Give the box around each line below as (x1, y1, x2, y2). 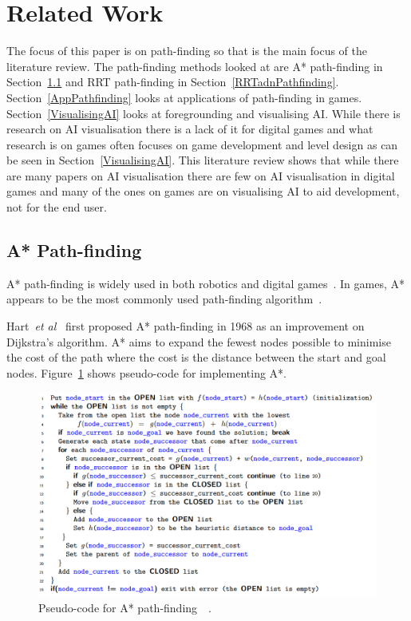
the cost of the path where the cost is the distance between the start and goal (6, 349, 386, 366)
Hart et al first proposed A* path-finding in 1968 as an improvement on (6, 318, 365, 334)
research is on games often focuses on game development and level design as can (6, 136, 398, 152)
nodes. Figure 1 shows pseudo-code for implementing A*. (6, 364, 287, 381)
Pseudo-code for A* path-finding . (38, 599, 211, 615)
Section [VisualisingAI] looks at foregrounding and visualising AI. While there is (6, 105, 401, 121)
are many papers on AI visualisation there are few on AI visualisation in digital (6, 167, 395, 184)
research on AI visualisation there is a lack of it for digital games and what (6, 121, 373, 137)
